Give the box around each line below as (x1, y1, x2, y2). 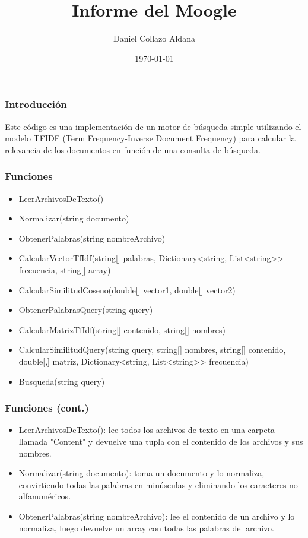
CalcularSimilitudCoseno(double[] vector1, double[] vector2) (18, 283, 236, 296)
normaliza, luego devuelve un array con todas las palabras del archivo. (18, 521, 274, 534)
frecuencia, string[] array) (18, 263, 111, 276)
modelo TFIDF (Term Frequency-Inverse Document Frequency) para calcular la (5, 132, 296, 144)
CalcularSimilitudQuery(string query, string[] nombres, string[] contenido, (18, 343, 286, 356)
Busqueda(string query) (18, 375, 105, 387)
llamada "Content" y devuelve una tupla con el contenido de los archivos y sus (18, 435, 303, 447)
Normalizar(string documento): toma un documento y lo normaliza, (18, 467, 265, 479)
